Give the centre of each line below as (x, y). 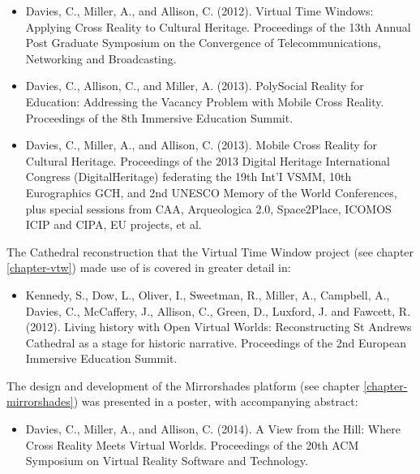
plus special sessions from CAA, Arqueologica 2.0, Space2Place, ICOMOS (208, 208)
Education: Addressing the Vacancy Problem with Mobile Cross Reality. (205, 101)
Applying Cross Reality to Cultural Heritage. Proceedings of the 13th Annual (218, 26)
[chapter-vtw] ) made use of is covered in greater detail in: (149, 267)
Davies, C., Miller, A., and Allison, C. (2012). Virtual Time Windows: (199, 11)
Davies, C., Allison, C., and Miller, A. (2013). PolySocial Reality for (195, 86)
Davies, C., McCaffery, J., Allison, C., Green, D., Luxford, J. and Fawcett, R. (218, 310)
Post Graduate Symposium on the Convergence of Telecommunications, (203, 43)
